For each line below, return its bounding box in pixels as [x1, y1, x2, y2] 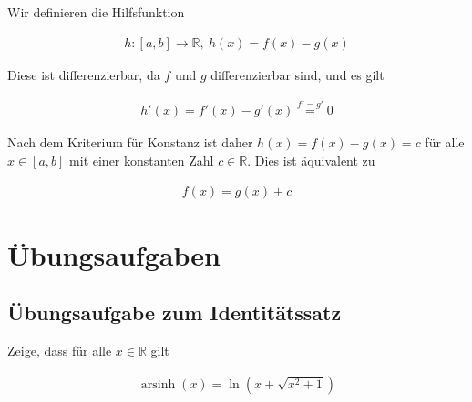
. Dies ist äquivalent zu [247, 151, 375, 170]
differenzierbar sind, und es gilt [210, 65, 385, 84]
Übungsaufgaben [7, 236, 221, 273]
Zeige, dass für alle [7, 341, 112, 360]
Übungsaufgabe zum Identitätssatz [7, 298, 342, 327]
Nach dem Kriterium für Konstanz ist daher [7, 133, 253, 152]
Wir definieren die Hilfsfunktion [7, 3, 185, 21]
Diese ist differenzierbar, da [7, 65, 160, 84]
